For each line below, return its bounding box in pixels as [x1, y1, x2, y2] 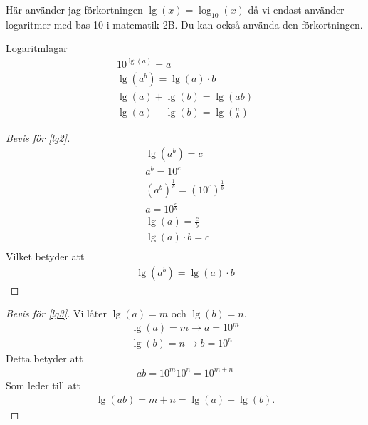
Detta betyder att [6, 350, 83, 365]
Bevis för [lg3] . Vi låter [6, 306, 107, 321]
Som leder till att [6, 377, 81, 392]
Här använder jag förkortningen [6, 2, 143, 16]
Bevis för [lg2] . [6, 130, 70, 145]
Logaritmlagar [6, 41, 68, 56]
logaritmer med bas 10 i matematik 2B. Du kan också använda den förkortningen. [6, 16, 363, 31]
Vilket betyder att [6, 248, 85, 263]
